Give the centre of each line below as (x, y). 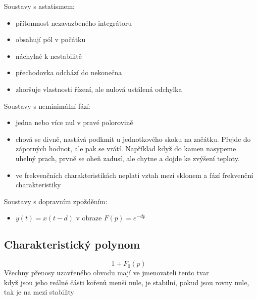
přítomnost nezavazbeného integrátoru (74, 22)
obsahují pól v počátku (51, 39)
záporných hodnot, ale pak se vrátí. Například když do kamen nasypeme (126, 149)
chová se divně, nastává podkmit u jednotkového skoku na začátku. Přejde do (133, 139)
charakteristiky (38, 185)
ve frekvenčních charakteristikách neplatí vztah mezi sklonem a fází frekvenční (134, 175)
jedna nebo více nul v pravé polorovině (74, 122)
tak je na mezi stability (39, 292)
